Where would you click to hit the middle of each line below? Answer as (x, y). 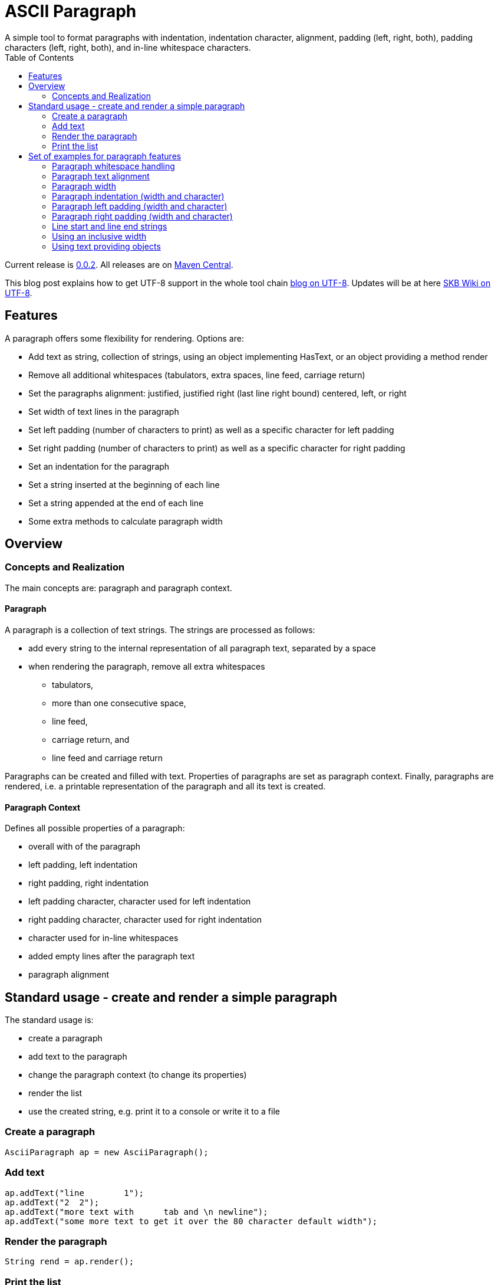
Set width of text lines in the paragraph (104, 411)
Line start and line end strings (110, 226)
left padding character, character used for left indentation (140, 902)
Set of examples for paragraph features (105, 156)
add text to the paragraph (78, 1057)
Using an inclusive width (99, 236)
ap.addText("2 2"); (52, 1202)
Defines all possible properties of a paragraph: (95, 828)
